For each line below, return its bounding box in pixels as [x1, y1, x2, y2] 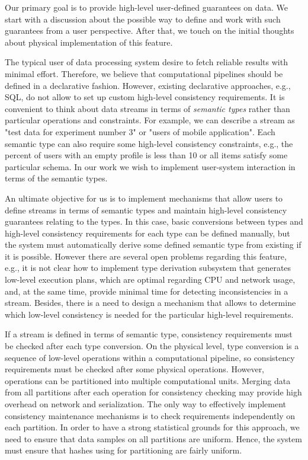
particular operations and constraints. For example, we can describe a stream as [5, 114, 295, 126]
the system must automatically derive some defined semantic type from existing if [5, 238, 301, 251]
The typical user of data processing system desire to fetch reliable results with [5, 56, 288, 68]
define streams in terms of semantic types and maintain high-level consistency [5, 203, 287, 216]
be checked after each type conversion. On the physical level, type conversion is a [5, 340, 299, 352]
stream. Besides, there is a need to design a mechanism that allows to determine [5, 296, 296, 309]
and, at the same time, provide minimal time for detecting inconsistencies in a [5, 285, 288, 297]
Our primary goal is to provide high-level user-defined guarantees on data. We [5, 1, 288, 13]
